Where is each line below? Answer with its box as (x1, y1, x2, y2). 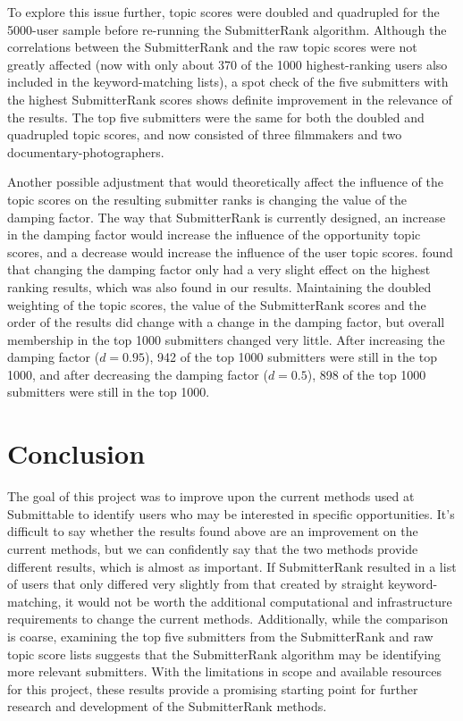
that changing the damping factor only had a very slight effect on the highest (7, 260, 431, 279)
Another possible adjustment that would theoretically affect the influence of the (7, 172, 443, 191)
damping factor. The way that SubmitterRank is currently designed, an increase (7, 207, 446, 226)
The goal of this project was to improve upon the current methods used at (7, 487, 415, 506)
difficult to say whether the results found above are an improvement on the (7, 522, 418, 541)
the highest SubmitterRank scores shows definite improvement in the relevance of (7, 89, 452, 108)
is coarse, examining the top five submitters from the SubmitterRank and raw (7, 626, 434, 645)
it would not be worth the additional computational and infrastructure (64, 591, 452, 610)
